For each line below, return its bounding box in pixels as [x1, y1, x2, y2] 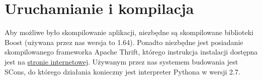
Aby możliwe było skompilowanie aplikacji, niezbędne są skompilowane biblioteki [5, 27, 253, 37]
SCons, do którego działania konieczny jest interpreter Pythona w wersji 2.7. [5, 66, 240, 76]
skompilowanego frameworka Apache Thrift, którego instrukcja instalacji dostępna [5, 46, 258, 57]
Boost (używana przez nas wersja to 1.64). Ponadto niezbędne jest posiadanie [5, 36, 243, 47]
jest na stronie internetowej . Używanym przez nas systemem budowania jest [5, 56, 238, 66]
